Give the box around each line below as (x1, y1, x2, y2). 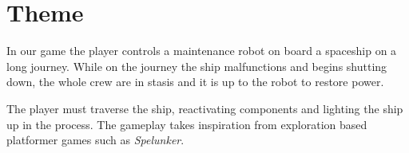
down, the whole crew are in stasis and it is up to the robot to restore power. (6, 73, 384, 90)
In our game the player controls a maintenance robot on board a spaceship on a (6, 42, 397, 59)
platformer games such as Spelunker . (6, 131, 185, 148)
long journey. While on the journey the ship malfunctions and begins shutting (6, 57, 387, 74)
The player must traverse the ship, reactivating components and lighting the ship (6, 100, 403, 116)
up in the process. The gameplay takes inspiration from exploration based (6, 116, 367, 132)
